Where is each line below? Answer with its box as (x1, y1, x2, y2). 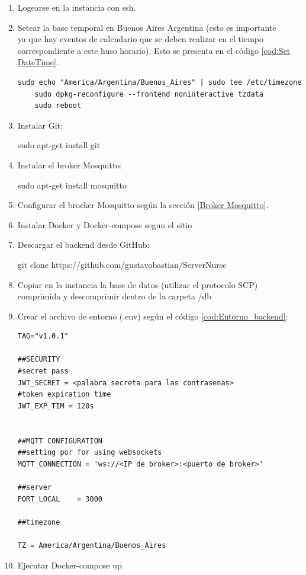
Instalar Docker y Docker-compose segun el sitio (17, 218, 192, 231)
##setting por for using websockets (17, 448, 162, 457)
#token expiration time (17, 390, 111, 399)
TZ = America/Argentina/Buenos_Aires (17, 541, 166, 550)
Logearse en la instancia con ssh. (17, 1, 136, 13)
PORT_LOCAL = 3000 (17, 494, 102, 503)
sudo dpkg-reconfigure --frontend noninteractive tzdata (34, 90, 264, 98)
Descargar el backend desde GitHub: (17, 238, 150, 251)
